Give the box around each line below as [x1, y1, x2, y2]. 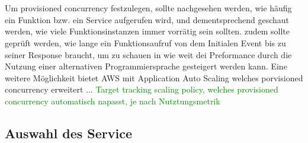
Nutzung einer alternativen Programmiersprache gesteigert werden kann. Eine [5, 60, 287, 72]
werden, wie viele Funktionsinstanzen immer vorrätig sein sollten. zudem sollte [5, 25, 290, 37]
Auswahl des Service [5, 123, 132, 142]
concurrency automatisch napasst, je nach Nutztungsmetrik [5, 94, 220, 107]
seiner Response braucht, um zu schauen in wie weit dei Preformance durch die [5, 48, 292, 61]
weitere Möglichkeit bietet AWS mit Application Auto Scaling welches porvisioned [5, 71, 303, 84]
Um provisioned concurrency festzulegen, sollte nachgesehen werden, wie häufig [5, 2, 292, 14]
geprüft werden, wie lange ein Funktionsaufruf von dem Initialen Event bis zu [5, 36, 286, 49]
